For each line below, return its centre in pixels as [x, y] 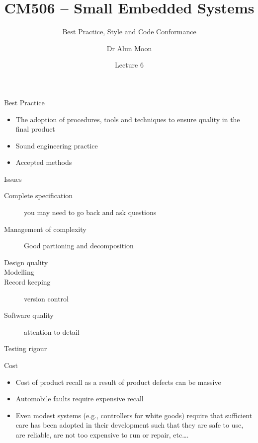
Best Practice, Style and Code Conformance [129, 32]
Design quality [26, 262]
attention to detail [52, 332]
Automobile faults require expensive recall [80, 399]
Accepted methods [44, 162]
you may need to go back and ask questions [90, 212]
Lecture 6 [129, 65]
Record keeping [27, 282]
